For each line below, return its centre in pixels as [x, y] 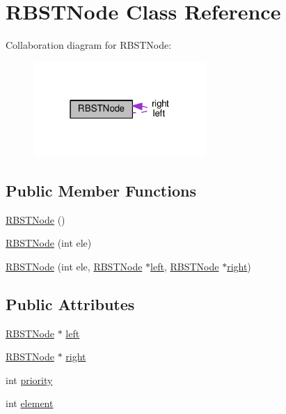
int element [30, 403]
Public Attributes [70, 304]
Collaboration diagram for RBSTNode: [89, 45]
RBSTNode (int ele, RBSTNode [74, 266]
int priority [29, 379]
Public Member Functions [101, 190]
